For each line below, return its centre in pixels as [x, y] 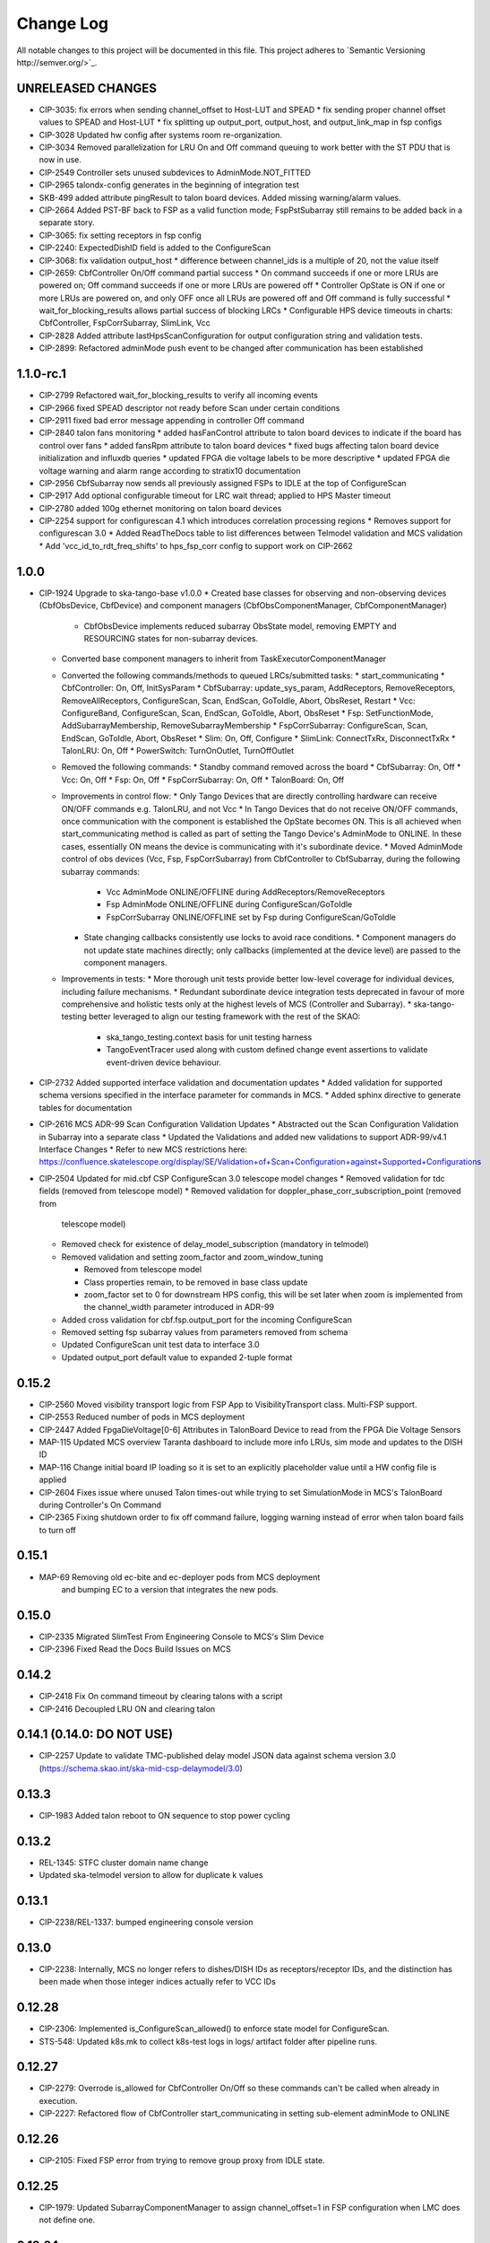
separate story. [67, 223]
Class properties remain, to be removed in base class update [196, 1282]
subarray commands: [101, 871]
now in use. [60, 160]
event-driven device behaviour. [163, 1062]
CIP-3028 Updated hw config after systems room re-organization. [160, 135]
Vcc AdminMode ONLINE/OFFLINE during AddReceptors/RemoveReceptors [245, 892]
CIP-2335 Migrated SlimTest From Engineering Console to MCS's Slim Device [181, 1636]
